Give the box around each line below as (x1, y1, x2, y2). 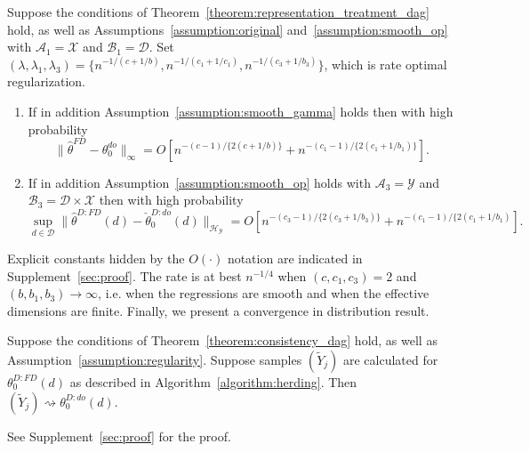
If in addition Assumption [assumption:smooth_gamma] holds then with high (28, 101, 454, 120)
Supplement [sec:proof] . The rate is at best (7, 266, 242, 285)
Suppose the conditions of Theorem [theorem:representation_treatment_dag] (7, 3, 430, 20)
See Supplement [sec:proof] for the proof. (7, 426, 231, 445)
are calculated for (342, 350, 438, 368)
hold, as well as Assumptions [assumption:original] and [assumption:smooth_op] (7, 20, 448, 38)
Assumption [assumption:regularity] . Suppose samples (7, 350, 302, 368)
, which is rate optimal (324, 54, 447, 73)
